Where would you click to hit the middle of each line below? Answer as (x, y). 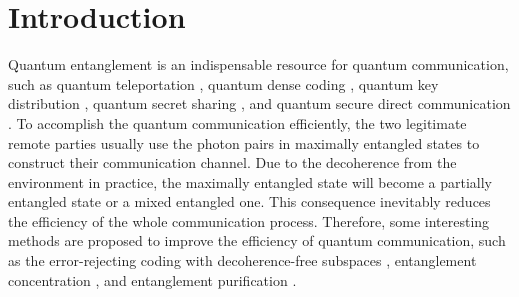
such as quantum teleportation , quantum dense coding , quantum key (223, 83)
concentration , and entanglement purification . (152, 279)
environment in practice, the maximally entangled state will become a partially (250, 181)
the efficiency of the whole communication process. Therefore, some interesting (249, 220)
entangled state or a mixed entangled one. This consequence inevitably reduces (249, 201)
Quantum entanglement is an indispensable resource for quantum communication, (258, 64)
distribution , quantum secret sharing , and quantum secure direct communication (259, 103)
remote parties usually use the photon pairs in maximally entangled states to (244, 142)
